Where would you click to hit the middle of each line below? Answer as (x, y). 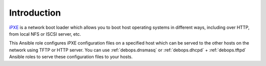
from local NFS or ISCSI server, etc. (45, 34)
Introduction (35, 13)
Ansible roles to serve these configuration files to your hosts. (71, 57)
